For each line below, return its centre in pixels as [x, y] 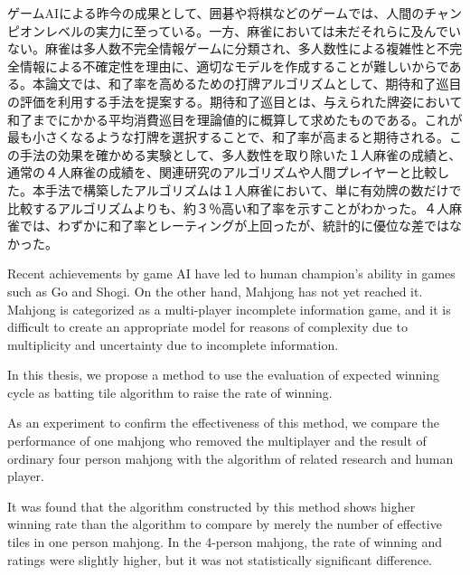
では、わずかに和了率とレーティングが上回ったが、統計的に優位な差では [234, 226]
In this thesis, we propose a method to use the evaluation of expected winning [223, 375]
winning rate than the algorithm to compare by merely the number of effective [225, 524]
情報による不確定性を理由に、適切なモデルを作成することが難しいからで [234, 66]
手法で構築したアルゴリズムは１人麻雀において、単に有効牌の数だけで [253, 189]
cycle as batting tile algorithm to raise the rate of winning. [170, 392]
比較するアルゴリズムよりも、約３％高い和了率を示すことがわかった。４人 [228, 207]
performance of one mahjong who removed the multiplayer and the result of [217, 441]
